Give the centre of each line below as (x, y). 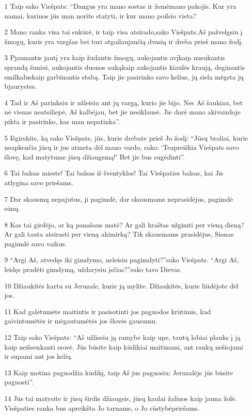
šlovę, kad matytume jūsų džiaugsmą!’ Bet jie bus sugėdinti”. (95, 156)
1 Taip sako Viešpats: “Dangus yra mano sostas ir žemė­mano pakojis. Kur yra (120, 6)
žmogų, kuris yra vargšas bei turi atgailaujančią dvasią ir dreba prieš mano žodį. (124, 41)
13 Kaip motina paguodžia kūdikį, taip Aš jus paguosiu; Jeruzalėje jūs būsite (119, 372)
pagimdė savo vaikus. (36, 243)
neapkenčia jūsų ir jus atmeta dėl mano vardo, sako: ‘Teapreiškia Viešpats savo (122, 147)
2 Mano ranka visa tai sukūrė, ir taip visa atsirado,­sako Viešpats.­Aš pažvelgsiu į (124, 32)
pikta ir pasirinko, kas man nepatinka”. (62, 121)
